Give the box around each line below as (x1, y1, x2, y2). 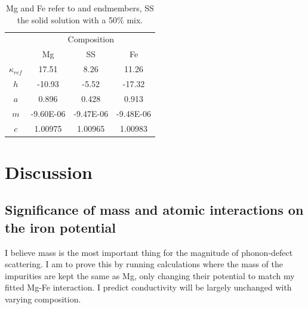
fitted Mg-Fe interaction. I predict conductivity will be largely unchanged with (5, 281, 292, 293)
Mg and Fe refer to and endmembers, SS (6, 2, 154, 14)
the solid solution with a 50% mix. (17, 13, 143, 26)
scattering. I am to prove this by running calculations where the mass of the (5, 258, 284, 270)
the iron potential (5, 218, 116, 236)
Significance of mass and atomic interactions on (5, 200, 304, 219)
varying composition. (5, 292, 81, 305)
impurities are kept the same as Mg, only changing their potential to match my (5, 269, 295, 282)
